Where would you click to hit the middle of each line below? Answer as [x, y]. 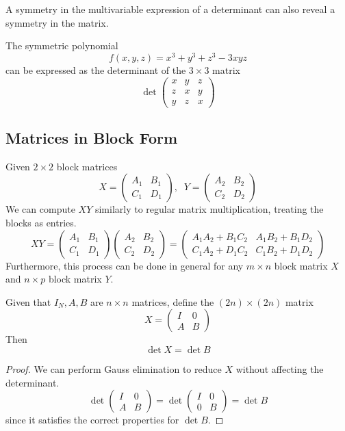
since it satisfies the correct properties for [92, 420]
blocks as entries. [41, 222]
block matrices [87, 166]
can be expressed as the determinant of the [96, 69]
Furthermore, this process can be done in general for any [125, 265]
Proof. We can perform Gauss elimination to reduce [114, 368]
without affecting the [280, 368]
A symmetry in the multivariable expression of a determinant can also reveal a [170, 9]
